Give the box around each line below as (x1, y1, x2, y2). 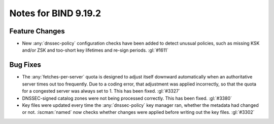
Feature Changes (9, 27, 65, 35)
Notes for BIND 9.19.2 (9, 8, 101, 19)
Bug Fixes (9, 61, 42, 69)
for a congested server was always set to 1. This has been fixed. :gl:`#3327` (22, 88, 180, 94)
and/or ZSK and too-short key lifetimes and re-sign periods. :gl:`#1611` (22, 47, 168, 53)
